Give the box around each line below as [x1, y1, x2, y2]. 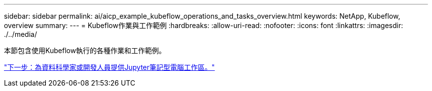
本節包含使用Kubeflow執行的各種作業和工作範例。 [4, 46, 166, 55]
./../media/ [4, 30, 37, 38]
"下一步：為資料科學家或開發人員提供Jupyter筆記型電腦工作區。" [4, 63, 215, 71]
